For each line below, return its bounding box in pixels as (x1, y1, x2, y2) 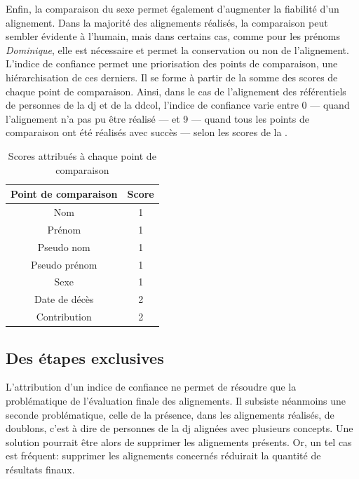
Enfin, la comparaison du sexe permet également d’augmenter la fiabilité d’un (6, 1, 339, 15)
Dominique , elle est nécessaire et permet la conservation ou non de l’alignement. (6, 42, 349, 57)
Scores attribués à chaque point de (8, 148, 156, 163)
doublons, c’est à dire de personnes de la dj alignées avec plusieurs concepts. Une (6, 421, 353, 436)
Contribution (36, 309, 92, 324)
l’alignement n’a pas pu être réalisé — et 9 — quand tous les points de (6, 111, 309, 126)
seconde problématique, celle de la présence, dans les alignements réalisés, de (6, 407, 334, 421)
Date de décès (34, 292, 94, 306)
